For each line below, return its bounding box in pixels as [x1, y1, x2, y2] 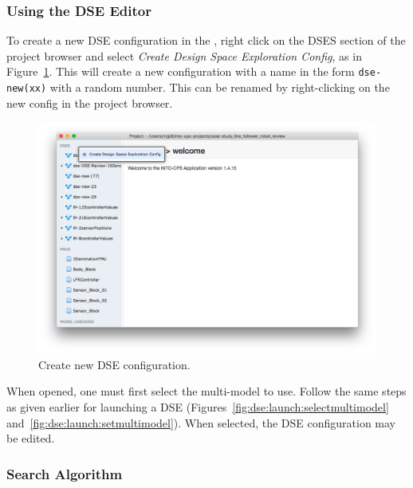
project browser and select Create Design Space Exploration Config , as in [6, 47, 362, 64]
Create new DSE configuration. [38, 356, 191, 372]
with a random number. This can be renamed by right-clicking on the [49, 79, 390, 96]
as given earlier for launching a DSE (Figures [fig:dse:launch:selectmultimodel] [6, 398, 389, 415]
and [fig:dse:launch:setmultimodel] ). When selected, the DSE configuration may [6, 414, 396, 431]
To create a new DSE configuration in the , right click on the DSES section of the [6, 32, 406, 49]
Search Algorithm [6, 463, 123, 483]
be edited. [6, 430, 55, 447]
